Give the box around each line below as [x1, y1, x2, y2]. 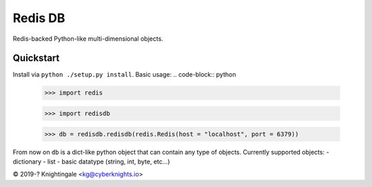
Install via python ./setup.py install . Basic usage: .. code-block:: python [12, 70, 236, 79]
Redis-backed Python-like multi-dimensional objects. [12, 35, 163, 43]
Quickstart [12, 52, 60, 64]
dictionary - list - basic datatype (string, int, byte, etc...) [12, 157, 170, 166]
